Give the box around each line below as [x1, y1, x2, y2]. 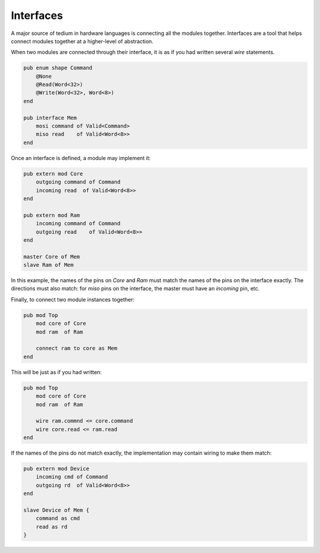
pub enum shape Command [23, 65, 93, 71]
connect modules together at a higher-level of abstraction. [11, 37, 153, 44]
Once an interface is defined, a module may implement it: [11, 154, 151, 161]
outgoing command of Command [36, 178, 121, 186]
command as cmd [36, 515, 80, 522]
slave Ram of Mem [23, 261, 74, 268]
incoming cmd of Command [36, 474, 108, 480]
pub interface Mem [23, 114, 77, 121]
